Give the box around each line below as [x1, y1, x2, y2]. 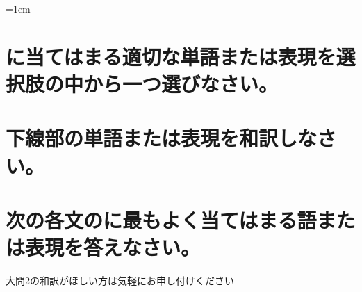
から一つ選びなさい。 [83, 69, 279, 97]
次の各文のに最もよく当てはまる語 [6, 205, 317, 234]
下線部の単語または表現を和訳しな [6, 124, 318, 152]
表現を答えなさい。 [25, 233, 201, 261]
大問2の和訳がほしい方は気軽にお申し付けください [6, 273, 234, 288]
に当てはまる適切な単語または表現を [6, 42, 336, 70]
